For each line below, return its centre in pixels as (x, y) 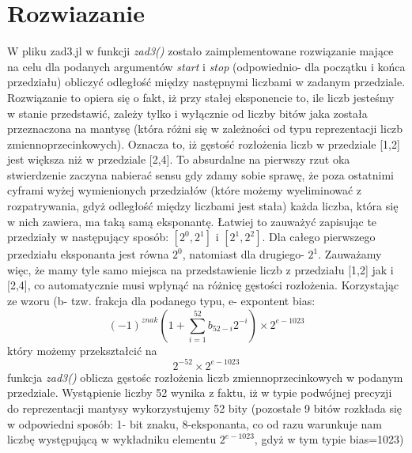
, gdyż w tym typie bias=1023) (329, 439)
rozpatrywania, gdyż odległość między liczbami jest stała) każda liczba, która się (203, 206)
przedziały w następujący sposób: (88, 237)
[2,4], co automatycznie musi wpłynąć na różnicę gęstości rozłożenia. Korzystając (203, 285)
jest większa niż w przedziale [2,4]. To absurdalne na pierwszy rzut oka (179, 159)
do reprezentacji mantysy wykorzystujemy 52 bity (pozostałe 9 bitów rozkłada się (205, 408)
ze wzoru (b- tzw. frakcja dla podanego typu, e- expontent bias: (161, 301)
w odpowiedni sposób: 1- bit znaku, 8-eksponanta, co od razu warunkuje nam (195, 423)
